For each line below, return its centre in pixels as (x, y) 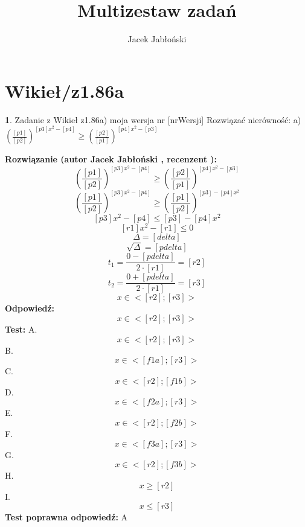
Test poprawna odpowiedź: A (66, 517)
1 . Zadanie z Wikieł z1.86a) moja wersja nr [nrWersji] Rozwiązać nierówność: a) (153, 119)
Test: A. (21, 329)
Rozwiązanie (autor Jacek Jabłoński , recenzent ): (111, 159)
